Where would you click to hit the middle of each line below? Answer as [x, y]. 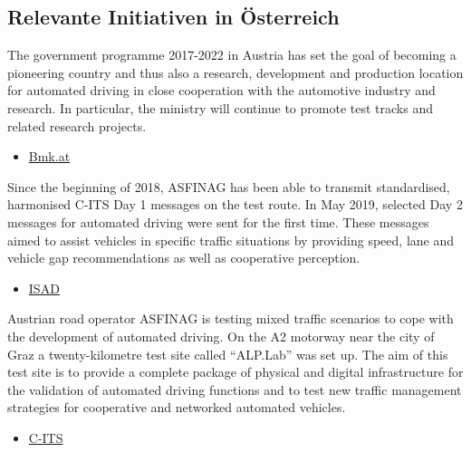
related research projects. [77, 125]
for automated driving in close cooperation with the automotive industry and [221, 90]
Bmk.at [49, 156]
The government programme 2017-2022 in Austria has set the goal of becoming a [232, 55]
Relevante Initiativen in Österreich [173, 17]
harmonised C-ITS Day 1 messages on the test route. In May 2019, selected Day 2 [235, 204]
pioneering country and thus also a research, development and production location [235, 72]
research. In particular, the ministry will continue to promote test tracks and [220, 107]
